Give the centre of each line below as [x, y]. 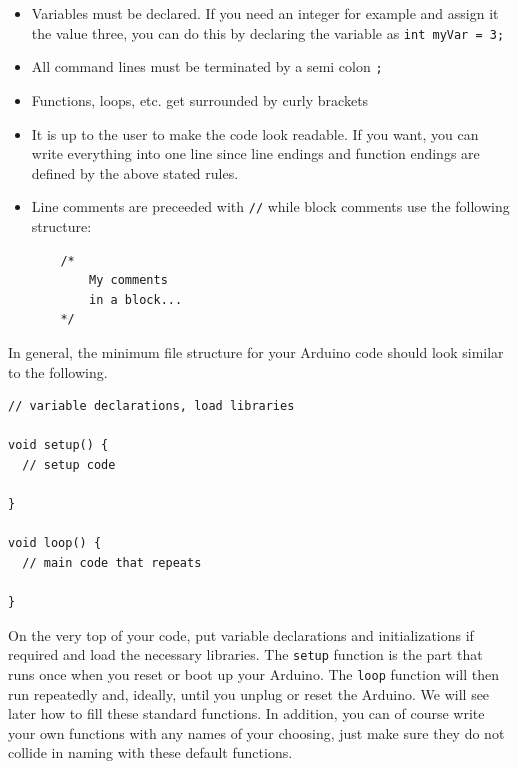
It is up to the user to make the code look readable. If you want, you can [255, 133]
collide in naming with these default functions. [150, 752]
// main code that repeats [112, 562]
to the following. [58, 371]
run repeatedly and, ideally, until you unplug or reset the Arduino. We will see [249, 693]
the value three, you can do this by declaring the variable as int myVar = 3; [268, 32]
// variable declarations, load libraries [151, 406]
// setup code [69, 464]
